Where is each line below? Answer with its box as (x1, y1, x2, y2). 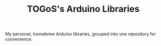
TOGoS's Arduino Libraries (27, 3, 140, 15)
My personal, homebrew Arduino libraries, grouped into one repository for (5, 31, 156, 37)
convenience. (5, 36, 33, 42)
